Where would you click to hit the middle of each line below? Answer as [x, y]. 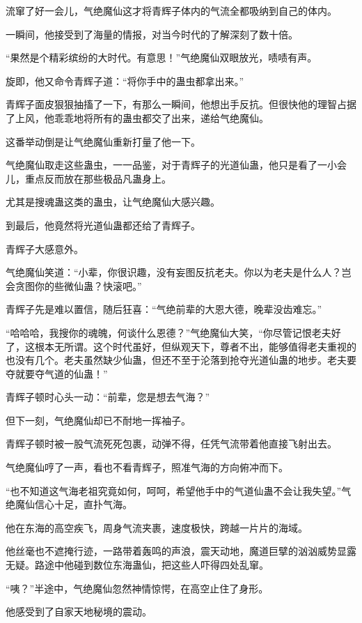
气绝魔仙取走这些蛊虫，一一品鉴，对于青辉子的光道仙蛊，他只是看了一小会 [176, 165]
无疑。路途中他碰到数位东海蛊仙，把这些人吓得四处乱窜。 [137, 565]
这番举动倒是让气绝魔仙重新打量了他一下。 [103, 141]
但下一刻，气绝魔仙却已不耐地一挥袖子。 [98, 420]
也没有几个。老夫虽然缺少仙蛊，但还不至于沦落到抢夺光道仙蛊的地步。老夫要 [181, 360]
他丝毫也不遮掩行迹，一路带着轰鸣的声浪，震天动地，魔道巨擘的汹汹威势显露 [181, 551]
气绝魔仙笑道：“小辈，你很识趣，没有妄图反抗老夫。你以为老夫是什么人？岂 [179, 272]
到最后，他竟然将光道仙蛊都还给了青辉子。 [103, 225]
